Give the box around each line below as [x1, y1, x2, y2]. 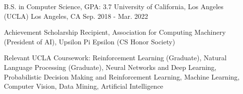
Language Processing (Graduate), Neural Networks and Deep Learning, [4, 62, 217, 72]
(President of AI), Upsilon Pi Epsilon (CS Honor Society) [4, 36, 175, 46]
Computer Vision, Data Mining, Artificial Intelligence [4, 81, 163, 91]
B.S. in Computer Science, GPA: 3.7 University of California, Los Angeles [4, 1, 224, 11]
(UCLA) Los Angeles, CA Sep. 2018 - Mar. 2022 [4, 11, 148, 21]
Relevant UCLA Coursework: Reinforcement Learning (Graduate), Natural [4, 53, 227, 63]
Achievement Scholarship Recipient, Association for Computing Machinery [4, 27, 226, 37]
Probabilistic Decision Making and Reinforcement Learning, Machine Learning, [4, 71, 240, 81]
